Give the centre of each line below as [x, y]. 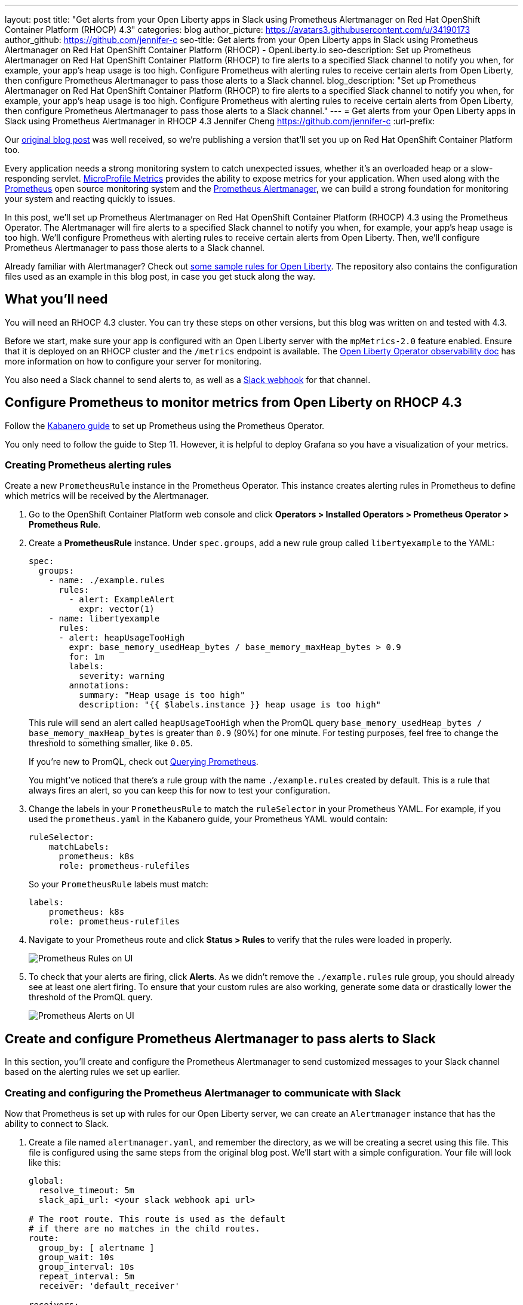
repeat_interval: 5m [87, 1277]
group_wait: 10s [76, 1257]
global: [47, 1181]
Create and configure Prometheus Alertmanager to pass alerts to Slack [220, 1039]
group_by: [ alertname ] [96, 1248]
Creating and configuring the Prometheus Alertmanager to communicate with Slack [203, 1093]
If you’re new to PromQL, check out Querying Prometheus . [144, 762]
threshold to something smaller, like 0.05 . [111, 743]
